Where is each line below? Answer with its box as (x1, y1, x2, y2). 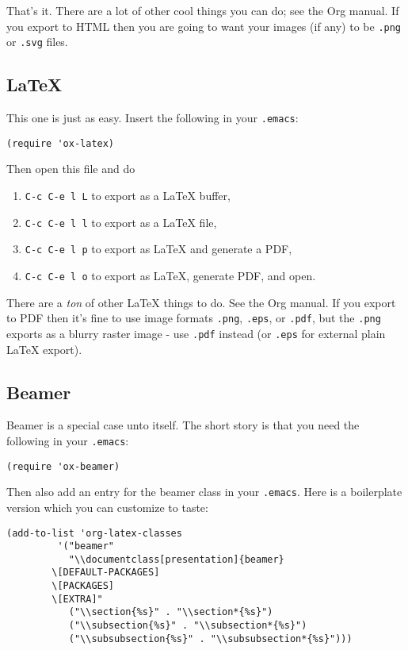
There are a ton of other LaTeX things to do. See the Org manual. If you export (6, 294, 396, 310)
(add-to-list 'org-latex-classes (6, 527, 182, 539)
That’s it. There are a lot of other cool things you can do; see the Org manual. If (6, 2, 399, 18)
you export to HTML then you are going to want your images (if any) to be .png (6, 17, 402, 34)
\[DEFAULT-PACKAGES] (51, 567, 160, 579)
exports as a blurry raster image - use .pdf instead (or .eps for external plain (6, 325, 386, 341)
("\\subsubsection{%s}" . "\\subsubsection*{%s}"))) (68, 633, 353, 644)
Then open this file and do (6, 160, 135, 177)
